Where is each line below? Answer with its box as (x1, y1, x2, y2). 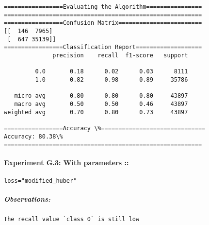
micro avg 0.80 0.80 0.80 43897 (14, 92, 188, 100)
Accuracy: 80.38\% (4, 133, 63, 140)
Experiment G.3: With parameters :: (4, 157, 129, 168)
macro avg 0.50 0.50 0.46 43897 (14, 100, 188, 107)
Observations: (4, 193, 50, 204)
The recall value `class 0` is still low (4, 215, 140, 223)
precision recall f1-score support (52, 52, 188, 59)
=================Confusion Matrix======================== (4, 19, 202, 27)
